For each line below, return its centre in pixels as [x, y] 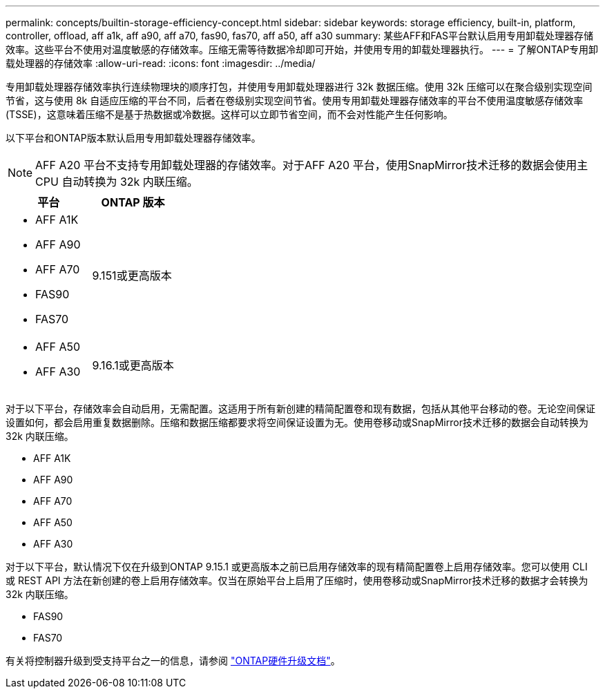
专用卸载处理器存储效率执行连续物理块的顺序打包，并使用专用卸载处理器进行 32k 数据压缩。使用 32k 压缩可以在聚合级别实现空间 [299, 87]
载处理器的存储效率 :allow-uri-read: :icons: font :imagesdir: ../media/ [161, 63]
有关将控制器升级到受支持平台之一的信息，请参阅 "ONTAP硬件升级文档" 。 [173, 661]
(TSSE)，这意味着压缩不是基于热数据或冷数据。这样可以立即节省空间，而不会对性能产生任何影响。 [229, 114]
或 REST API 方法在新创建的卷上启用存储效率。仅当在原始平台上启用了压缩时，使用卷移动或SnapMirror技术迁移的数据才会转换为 [297, 580]
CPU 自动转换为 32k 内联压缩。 [117, 182]
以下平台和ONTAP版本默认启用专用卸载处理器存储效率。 [133, 138]
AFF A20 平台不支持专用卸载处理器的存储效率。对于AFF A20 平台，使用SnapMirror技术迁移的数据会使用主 [312, 165]
